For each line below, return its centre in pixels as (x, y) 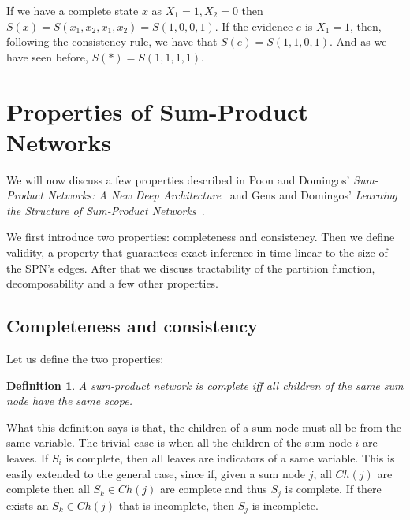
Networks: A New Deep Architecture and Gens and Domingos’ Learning (222, 195)
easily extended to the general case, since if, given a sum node (156, 473)
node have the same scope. (69, 401)
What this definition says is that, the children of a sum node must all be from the (204, 427)
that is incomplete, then (176, 505)
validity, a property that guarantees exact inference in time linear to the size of (197, 253)
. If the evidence (254, 26)
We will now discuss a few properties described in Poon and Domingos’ (178, 179)
